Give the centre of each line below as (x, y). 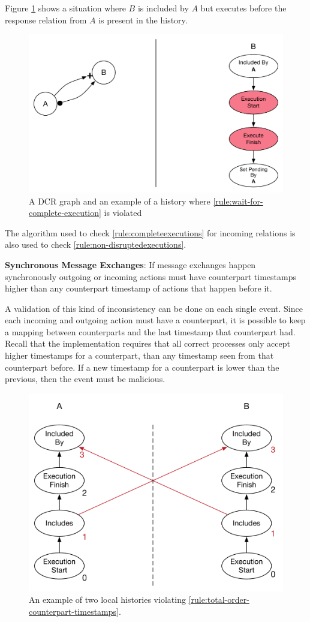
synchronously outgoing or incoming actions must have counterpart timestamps (151, 276)
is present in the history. (143, 19)
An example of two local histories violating (107, 600)
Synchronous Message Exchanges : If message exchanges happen (130, 264)
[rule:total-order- (219, 600)
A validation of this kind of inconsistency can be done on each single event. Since (154, 308)
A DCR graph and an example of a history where (120, 201)
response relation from (46, 19)
